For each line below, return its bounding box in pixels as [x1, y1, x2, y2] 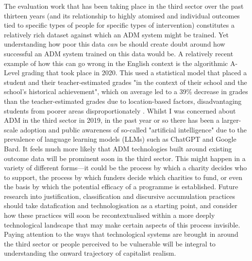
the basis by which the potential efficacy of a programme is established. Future [4, 181, 238, 192]
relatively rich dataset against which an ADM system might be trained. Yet [4, 29, 229, 39]
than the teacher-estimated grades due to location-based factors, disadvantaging [4, 96, 242, 106]
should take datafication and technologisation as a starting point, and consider [4, 200, 237, 211]
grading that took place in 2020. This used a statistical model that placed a [21, 67, 247, 78]
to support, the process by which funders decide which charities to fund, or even [4, 172, 242, 182]
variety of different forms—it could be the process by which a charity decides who [4, 163, 247, 173]
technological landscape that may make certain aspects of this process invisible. [4, 219, 240, 229]
